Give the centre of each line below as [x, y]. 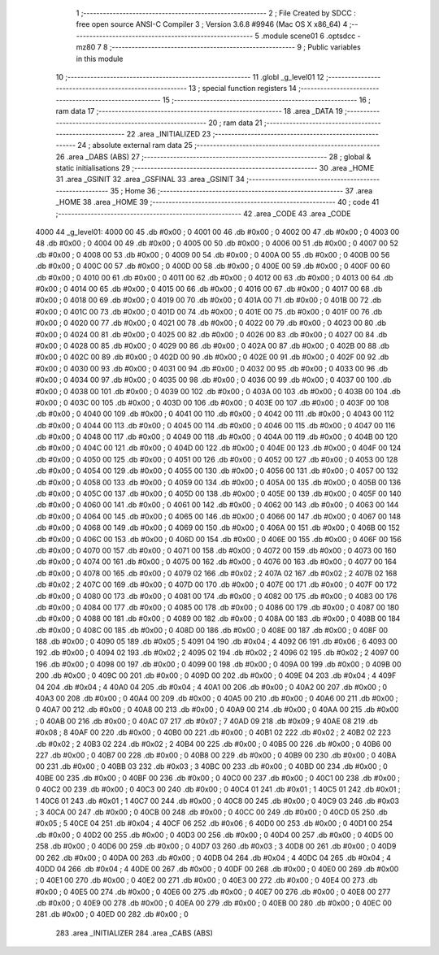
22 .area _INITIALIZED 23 [169, 133]
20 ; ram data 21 [236, 123]
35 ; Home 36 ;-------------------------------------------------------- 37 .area [241, 190]
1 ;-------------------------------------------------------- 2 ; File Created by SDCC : [216, 13]
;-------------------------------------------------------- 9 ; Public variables [235, 47]
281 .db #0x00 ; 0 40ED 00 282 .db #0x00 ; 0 [112, 914]
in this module [100, 59]
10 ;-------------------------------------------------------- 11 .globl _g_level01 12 [190, 76]
